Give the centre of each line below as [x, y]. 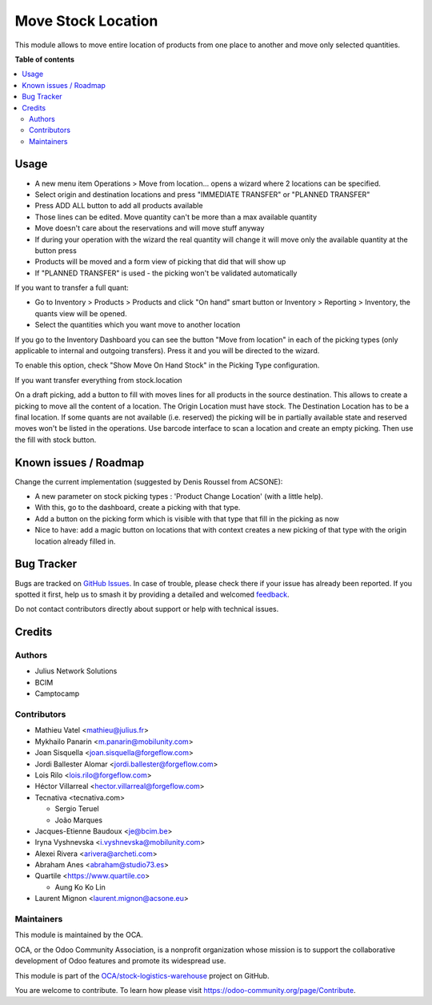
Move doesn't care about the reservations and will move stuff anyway [150, 228]
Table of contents [45, 59]
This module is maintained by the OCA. [79, 935]
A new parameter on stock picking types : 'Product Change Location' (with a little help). [179, 496]
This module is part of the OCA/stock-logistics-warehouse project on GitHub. [142, 975]
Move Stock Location [86, 21]
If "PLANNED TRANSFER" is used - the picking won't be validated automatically [166, 273]
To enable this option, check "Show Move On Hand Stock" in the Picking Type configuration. [167, 365]
